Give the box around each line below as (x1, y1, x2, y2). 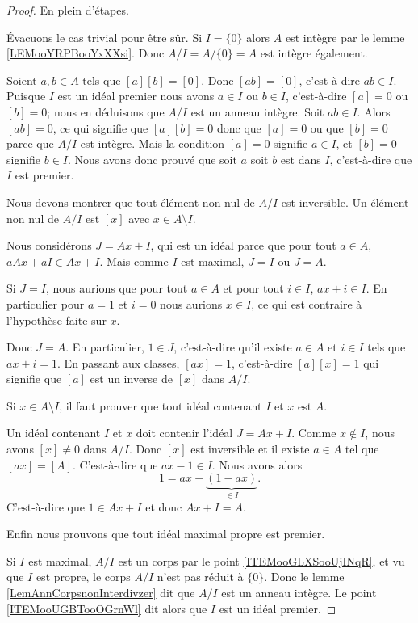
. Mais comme (99, 252, 169, 269)
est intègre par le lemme (285, 28, 405, 45)
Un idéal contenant (6, 424, 101, 441)
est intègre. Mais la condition (80, 135, 225, 152)
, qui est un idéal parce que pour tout (150, 237, 336, 254)
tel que (345, 440, 379, 457)
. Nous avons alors (211, 456, 303, 473)
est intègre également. (260, 44, 368, 61)
